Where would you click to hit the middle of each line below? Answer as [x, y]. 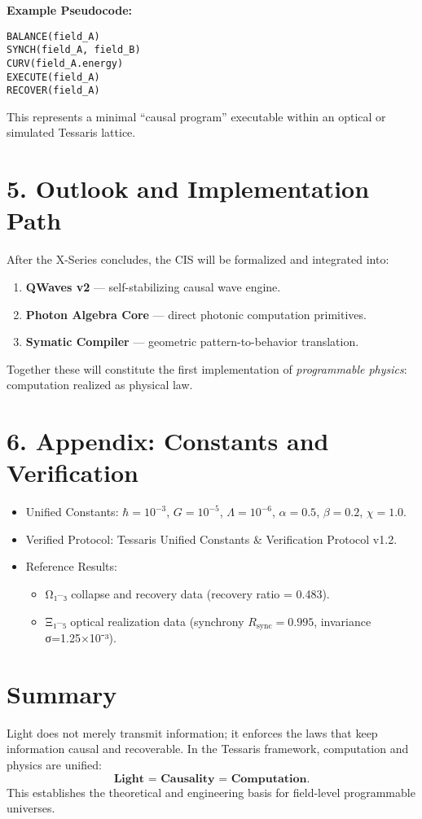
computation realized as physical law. [100, 385]
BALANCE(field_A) [53, 36]
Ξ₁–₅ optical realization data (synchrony [145, 621]
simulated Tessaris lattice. [71, 132]
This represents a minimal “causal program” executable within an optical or [196, 116]
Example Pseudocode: [70, 10]
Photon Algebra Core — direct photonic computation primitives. [196, 314]
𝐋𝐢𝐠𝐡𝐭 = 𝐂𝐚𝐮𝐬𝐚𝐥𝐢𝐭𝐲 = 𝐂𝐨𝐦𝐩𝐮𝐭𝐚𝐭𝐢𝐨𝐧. [212, 779]
